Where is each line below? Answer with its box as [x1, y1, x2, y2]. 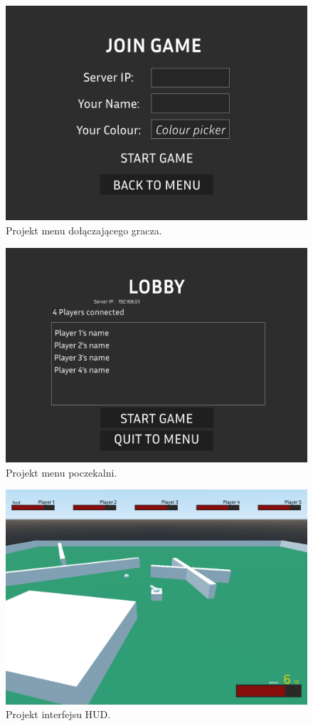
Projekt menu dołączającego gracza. [6, 223, 162, 238]
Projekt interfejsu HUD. [6, 707, 111, 722]
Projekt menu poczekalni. [6, 465, 117, 479]
